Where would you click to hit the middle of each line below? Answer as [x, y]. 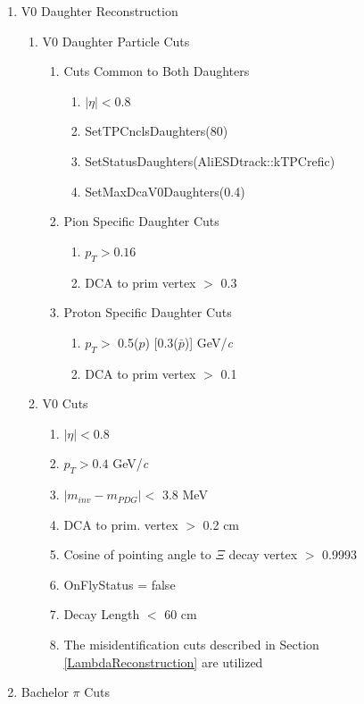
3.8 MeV [185, 494]
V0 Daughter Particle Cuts [116, 41]
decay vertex [263, 554]
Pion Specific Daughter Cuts [141, 221]
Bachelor [45, 692]
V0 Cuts [65, 403]
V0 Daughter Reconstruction [99, 11]
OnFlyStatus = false [120, 584]
